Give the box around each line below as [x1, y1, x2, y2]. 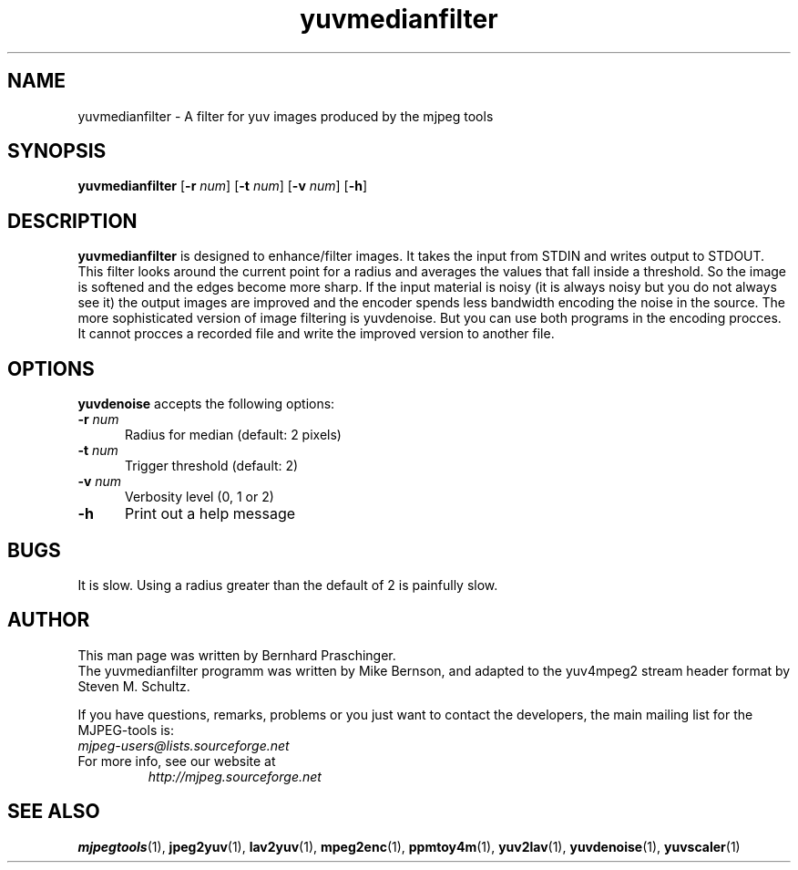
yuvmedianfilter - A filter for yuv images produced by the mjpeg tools [77, 108, 494, 124]
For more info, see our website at [77, 752, 276, 769]
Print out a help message [124, 504, 296, 523]
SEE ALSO [7, 800, 100, 823]
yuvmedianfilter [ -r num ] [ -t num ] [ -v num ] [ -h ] [77, 178, 368, 194]
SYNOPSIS [7, 140, 107, 163]
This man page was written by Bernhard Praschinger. [77, 647, 396, 663]
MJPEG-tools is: [77, 721, 175, 738]
